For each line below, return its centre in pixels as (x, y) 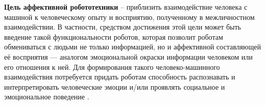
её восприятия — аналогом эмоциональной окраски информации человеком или (128, 56)
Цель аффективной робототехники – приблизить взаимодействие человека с (126, 7)
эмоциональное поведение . (47, 97)
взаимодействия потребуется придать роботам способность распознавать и (120, 77)
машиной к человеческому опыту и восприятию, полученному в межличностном (129, 17)
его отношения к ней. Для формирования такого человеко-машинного (112, 67)
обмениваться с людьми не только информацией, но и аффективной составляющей (132, 47)
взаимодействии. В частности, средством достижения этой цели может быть (123, 27)
